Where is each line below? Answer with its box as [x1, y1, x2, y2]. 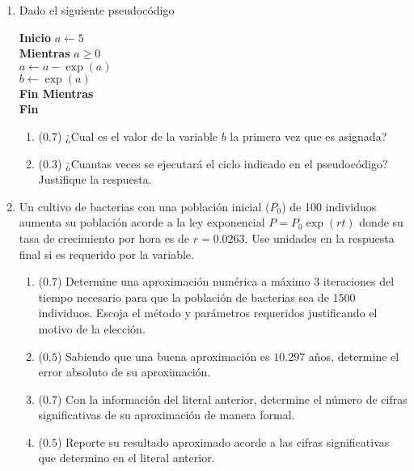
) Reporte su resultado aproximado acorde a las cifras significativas [57, 433, 390, 450]
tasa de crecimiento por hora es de [19, 229, 190, 246]
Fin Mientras [19, 84, 94, 101]
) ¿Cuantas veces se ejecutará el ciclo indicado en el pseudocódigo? [57, 155, 388, 172]
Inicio [19, 28, 51, 45]
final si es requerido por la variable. [19, 245, 194, 262]
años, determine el [308, 347, 399, 364]
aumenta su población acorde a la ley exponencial [19, 214, 265, 231]
